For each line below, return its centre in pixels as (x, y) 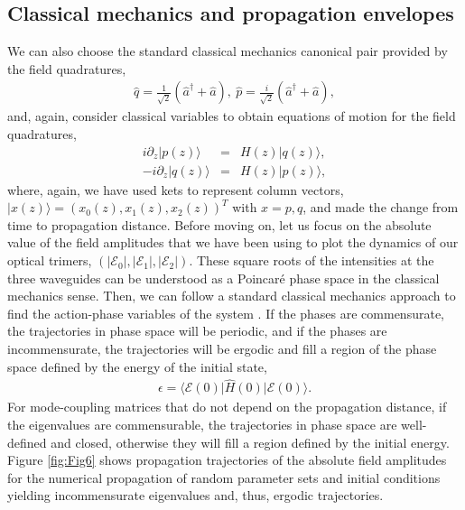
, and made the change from (381, 207)
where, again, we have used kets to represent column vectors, (176, 189)
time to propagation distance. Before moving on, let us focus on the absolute (219, 224)
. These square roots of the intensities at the (312, 260)
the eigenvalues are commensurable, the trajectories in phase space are (202, 425)
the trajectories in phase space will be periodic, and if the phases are (197, 331)
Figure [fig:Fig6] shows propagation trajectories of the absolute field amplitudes (227, 460)
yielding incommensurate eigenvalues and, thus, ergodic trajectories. (195, 495)
